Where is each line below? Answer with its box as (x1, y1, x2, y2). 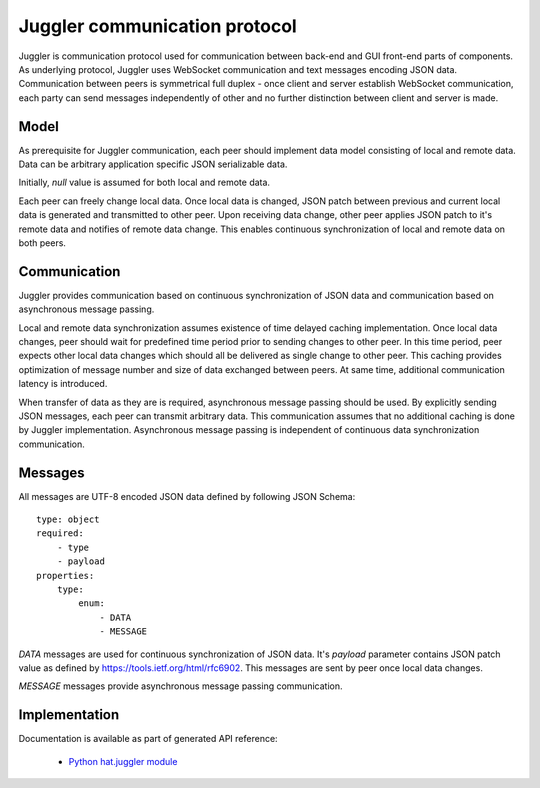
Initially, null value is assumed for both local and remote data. (18, 176, 270, 189)
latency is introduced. (18, 378, 108, 390)
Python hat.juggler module (68, 755, 178, 767)
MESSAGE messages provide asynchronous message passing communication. (18, 680, 343, 692)
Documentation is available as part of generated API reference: (18, 733, 279, 745)
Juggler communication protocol (18, 15, 297, 37)
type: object (36, 514, 100, 525)
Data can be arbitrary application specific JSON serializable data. (18, 158, 288, 170)
